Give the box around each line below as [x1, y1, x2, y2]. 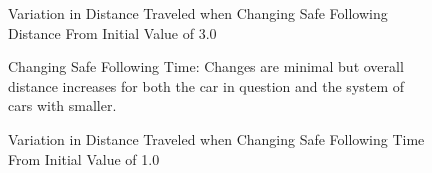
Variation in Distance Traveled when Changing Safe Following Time [8, 128, 425, 149]
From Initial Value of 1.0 [8, 148, 160, 169]
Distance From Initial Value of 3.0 [8, 22, 217, 43]
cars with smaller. [8, 95, 117, 116]
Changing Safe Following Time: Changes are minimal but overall [8, 56, 404, 77]
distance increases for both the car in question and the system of [8, 75, 405, 96]
